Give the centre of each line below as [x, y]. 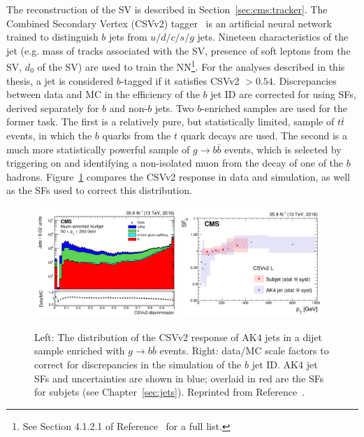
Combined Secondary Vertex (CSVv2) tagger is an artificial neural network [169, 23]
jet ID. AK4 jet [285, 364]
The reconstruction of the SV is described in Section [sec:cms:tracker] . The [167, 9]
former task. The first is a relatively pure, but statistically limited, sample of [170, 122]
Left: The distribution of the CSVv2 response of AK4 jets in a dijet [179, 337]
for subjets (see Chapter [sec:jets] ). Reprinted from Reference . [170, 392]
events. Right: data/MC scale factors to [244, 351]
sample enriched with [80, 351]
